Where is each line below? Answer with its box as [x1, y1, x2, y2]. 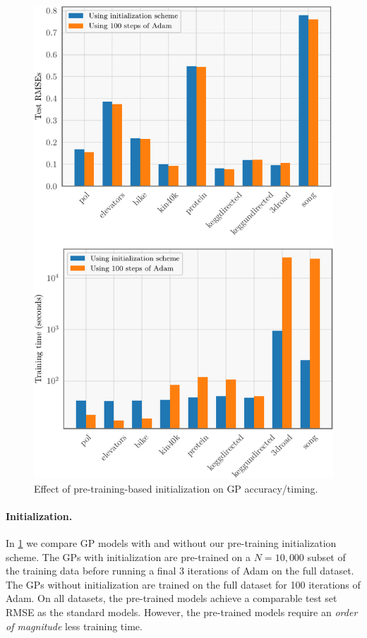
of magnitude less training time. [6, 618, 143, 633]
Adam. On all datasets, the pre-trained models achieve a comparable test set [6, 591, 337, 606]
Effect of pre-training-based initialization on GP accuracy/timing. [34, 481, 318, 495]
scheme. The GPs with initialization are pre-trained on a [6, 549, 251, 564]
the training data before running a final [6, 563, 176, 578]
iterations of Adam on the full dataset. [187, 563, 354, 578]
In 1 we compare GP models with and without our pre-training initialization [6, 536, 337, 550]
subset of [307, 549, 346, 564]
